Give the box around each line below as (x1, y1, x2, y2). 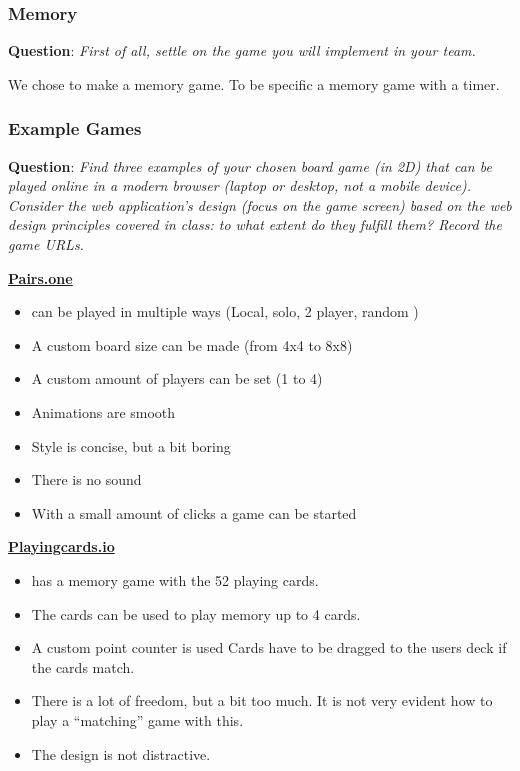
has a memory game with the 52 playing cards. (31, 569, 319, 590)
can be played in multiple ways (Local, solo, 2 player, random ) (31, 301, 419, 322)
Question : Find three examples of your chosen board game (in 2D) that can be (8, 155, 492, 176)
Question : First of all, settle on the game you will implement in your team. (8, 40, 476, 61)
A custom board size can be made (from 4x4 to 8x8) (31, 334, 353, 355)
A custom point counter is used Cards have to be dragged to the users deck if (31, 637, 507, 658)
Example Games (8, 116, 142, 141)
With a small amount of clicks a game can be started (31, 502, 357, 523)
